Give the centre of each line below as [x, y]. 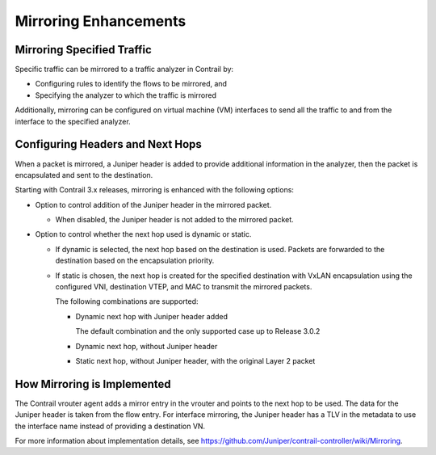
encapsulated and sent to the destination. [84, 175]
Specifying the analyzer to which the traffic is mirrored [126, 95]
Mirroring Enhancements [101, 21]
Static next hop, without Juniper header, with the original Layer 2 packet [195, 361]
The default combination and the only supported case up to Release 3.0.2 [198, 331]
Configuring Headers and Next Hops [108, 144]
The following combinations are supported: [127, 301]
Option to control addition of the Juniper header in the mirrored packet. [153, 204]
